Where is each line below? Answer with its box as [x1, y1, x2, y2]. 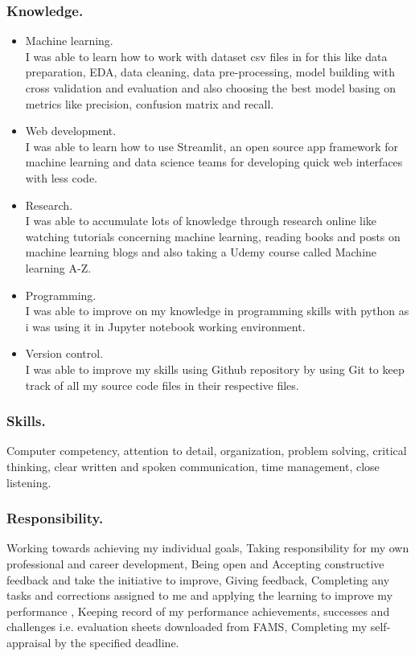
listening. [6, 474, 51, 490]
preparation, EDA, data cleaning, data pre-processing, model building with [25, 64, 396, 80]
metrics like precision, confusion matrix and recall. [25, 95, 274, 112]
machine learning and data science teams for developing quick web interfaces [25, 154, 403, 170]
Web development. [25, 122, 117, 139]
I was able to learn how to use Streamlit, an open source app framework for [25, 137, 399, 154]
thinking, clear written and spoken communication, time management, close [6, 457, 380, 474]
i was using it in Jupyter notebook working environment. [25, 318, 306, 334]
